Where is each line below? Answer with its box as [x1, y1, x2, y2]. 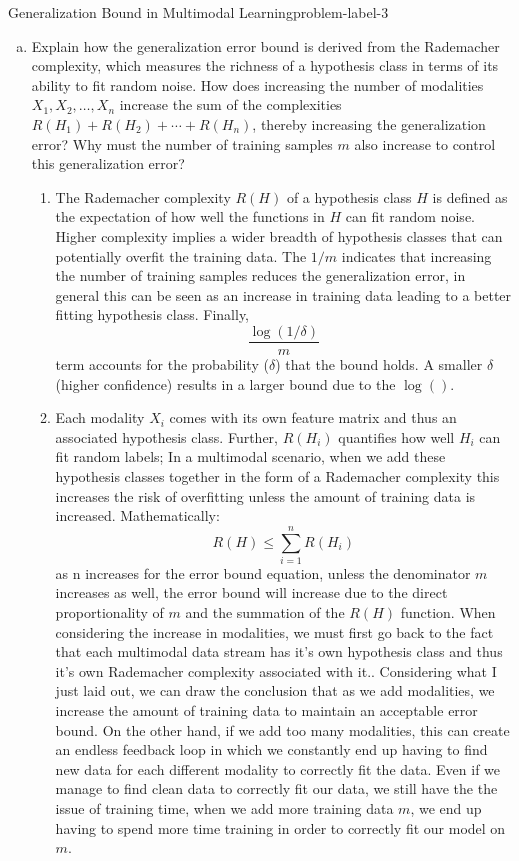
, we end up [410, 797, 482, 818]
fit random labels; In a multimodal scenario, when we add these [55, 446, 446, 467]
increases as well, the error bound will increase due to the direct [55, 582, 448, 603]
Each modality [55, 407, 145, 428]
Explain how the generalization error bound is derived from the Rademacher [31, 35, 500, 56]
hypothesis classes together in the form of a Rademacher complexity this [55, 465, 500, 486]
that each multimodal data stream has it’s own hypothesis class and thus [55, 641, 503, 662]
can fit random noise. [345, 206, 475, 227]
